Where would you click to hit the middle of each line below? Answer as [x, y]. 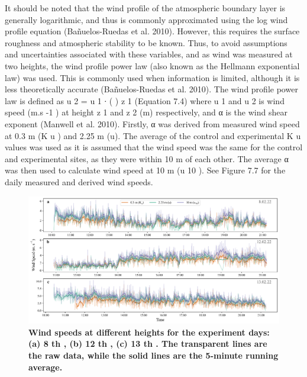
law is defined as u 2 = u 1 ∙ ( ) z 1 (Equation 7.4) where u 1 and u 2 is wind [145, 100]
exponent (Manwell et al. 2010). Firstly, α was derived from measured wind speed [152, 123]
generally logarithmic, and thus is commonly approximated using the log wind [146, 19]
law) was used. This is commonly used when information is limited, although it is [152, 77]
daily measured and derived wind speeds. [79, 181]
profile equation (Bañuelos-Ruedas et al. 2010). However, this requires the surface [152, 31]
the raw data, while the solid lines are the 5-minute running [153, 355]
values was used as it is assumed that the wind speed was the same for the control [154, 147]
